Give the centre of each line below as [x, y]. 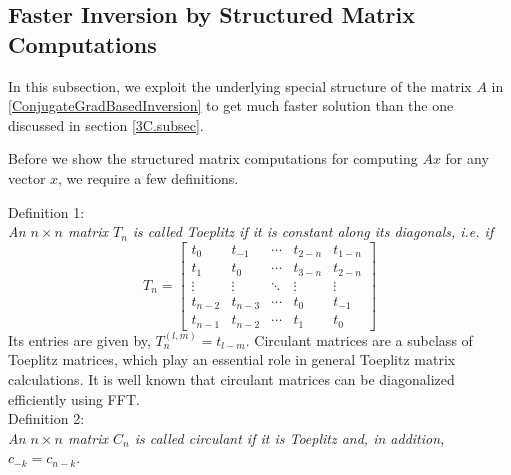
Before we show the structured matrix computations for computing [213, 158]
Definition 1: [46, 211]
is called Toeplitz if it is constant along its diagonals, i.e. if [313, 231]
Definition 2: [46, 418]
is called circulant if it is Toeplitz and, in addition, [289, 437]
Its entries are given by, [79, 339]
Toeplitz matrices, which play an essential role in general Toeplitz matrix [232, 359]
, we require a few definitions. [148, 177]
